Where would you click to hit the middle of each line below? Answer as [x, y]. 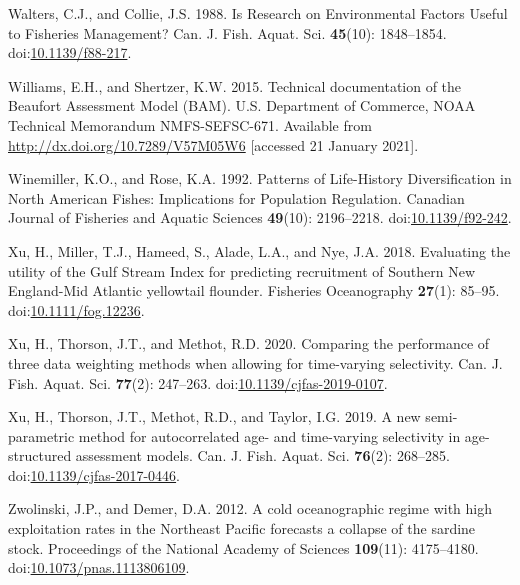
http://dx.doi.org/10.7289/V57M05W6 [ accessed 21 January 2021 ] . [213, 144]
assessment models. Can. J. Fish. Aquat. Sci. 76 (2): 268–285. [262, 455]
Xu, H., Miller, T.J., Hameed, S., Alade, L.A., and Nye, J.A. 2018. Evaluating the [259, 250]
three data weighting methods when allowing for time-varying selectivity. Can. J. [255, 362]
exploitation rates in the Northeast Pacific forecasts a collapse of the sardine [242, 528]
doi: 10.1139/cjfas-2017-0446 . [94, 474]
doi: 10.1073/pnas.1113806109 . [99, 567]
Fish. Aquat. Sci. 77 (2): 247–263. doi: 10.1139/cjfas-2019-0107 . [198, 382]
